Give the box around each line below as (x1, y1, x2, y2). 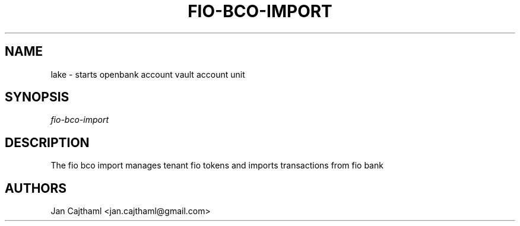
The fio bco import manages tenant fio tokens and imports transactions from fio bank (50, 160, 383, 171)
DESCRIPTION (5, 135, 90, 150)
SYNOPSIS (5, 90, 69, 105)
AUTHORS (5, 180, 67, 196)
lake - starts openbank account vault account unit (50, 69, 245, 79)
